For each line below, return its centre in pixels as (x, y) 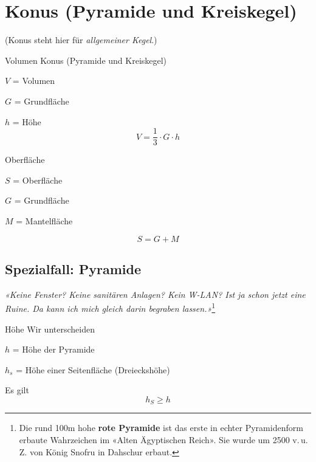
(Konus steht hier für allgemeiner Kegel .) (81, 40)
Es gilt (17, 390)
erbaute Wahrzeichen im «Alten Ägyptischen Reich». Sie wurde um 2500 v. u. (163, 440)
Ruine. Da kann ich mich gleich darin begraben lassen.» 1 (110, 307)
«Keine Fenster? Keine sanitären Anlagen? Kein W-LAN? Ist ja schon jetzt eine (155, 294)
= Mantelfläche (44, 220)
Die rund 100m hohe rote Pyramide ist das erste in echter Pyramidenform (161, 428)
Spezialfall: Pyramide (73, 268)
